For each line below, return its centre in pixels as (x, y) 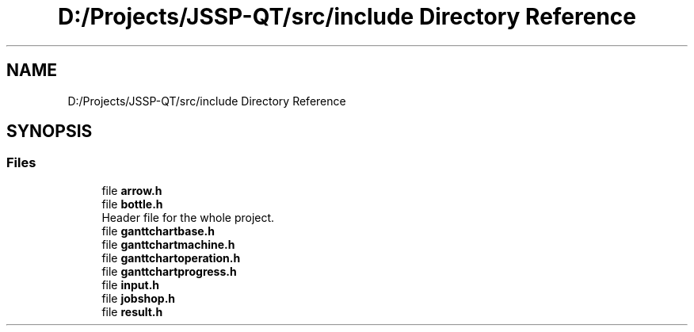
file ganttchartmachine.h (168, 244)
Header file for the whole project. (188, 217)
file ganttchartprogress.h (169, 271)
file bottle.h (132, 204)
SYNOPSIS (50, 132)
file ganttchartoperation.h (171, 258)
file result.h (132, 311)
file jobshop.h (139, 298)
